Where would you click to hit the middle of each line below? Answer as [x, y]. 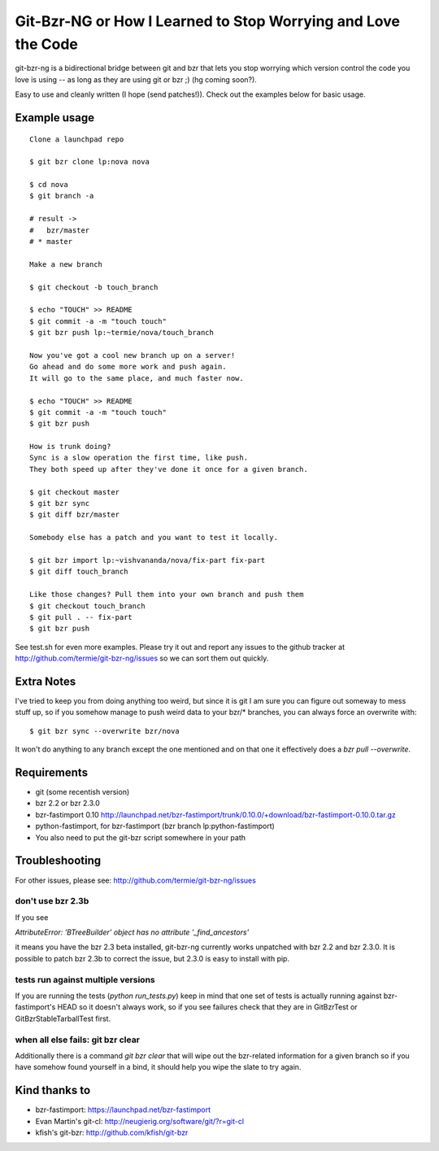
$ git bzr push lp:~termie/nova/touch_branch [122, 333]
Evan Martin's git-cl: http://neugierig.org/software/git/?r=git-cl [139, 1121]
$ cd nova [49, 185]
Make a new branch [66, 264]
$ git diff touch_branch [79, 572]
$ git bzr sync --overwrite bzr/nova [105, 731]
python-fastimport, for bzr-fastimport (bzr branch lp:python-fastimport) [155, 826]
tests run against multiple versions [85, 979]
